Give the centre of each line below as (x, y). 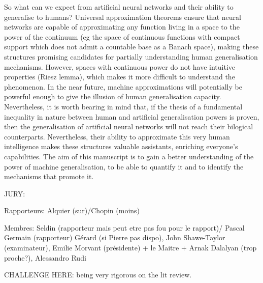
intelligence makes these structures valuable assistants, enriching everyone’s (121, 146)
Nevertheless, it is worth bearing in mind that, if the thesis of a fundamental (123, 106)
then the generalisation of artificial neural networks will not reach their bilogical (129, 126)
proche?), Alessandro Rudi (45, 257)
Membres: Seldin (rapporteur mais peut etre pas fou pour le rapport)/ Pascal (124, 227)
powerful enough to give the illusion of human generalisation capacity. (113, 96)
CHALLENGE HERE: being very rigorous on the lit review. (98, 275)
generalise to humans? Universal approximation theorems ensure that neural (123, 17)
